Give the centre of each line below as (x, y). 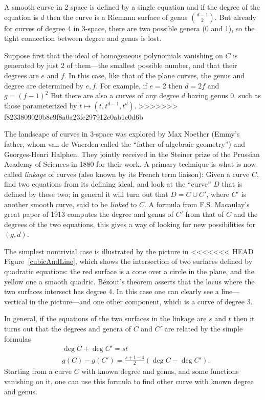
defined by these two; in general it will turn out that (86, 194)
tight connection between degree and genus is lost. (83, 38)
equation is (21, 17)
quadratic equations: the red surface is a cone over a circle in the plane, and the (129, 271)
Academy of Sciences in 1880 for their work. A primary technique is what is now (130, 164)
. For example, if (122, 85)
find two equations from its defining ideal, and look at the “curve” (108, 184)
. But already (235, 17)
